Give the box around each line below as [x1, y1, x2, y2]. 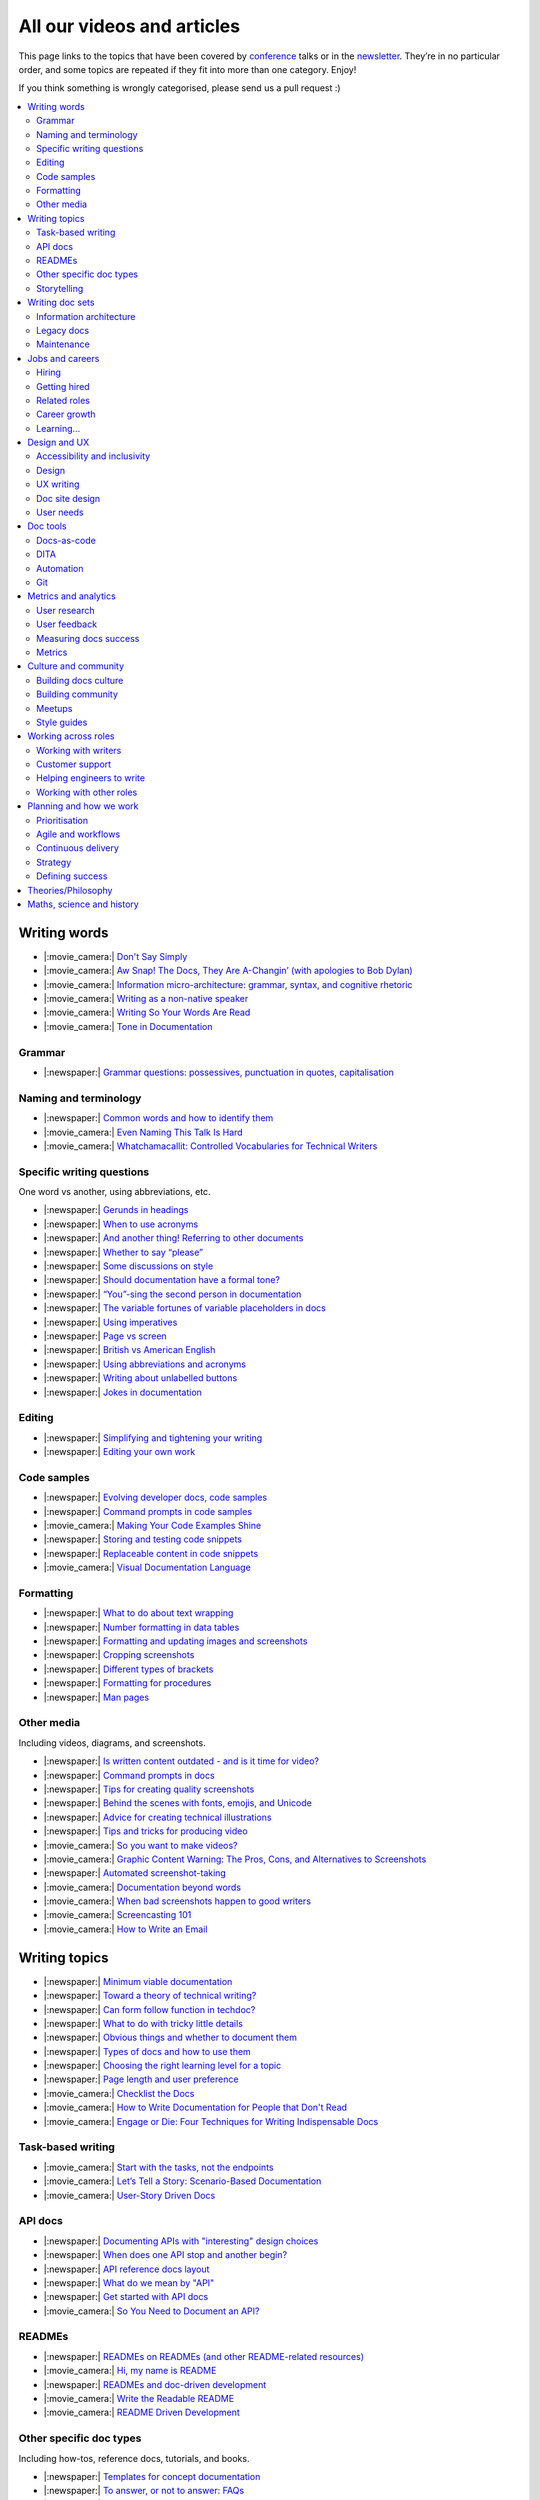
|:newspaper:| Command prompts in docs [43, 1769, 215, 1781]
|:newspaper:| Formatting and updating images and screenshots [43, 1635, 308, 1647]
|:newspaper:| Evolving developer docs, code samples [43, 1491, 268, 1504]
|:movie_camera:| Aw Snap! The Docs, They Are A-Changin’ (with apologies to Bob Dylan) [43, 965, 414, 977]
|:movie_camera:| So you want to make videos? [43, 1839, 238, 1851]
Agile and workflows [36, 828, 121, 840]
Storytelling [36, 282, 84, 294]
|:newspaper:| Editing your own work [43, 1446, 196, 1458]
